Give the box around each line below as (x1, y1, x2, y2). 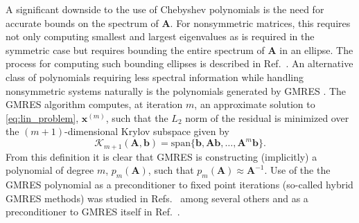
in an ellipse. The (279, 42, 353, 57)
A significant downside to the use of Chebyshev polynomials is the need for (6, 2, 324, 16)
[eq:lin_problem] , (6, 110, 79, 125)
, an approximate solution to (194, 97, 315, 111)
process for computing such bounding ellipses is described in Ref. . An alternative (6, 56, 353, 71)
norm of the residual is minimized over (185, 110, 349, 125)
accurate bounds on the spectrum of (6, 15, 159, 30)
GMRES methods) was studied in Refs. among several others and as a (6, 190, 308, 205)
